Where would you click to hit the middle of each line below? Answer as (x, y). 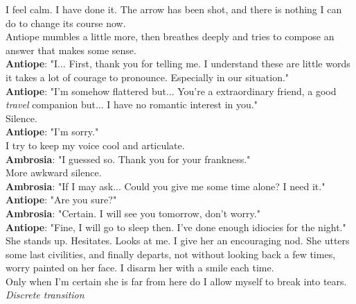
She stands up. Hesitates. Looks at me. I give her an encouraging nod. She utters (178, 240)
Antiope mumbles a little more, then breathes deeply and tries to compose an (170, 36)
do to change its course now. (66, 23)
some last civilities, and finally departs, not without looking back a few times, (171, 254)
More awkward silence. (54, 172)
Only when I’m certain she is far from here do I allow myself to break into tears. (176, 281)
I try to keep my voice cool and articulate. (95, 145)
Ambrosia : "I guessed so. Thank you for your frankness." (128, 159)
